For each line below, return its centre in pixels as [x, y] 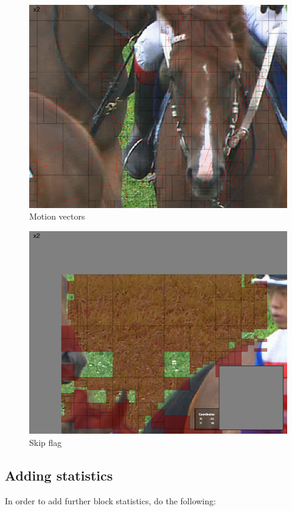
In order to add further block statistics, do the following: [110, 500]
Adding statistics [59, 475]
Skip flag [46, 442]
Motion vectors [57, 216]
